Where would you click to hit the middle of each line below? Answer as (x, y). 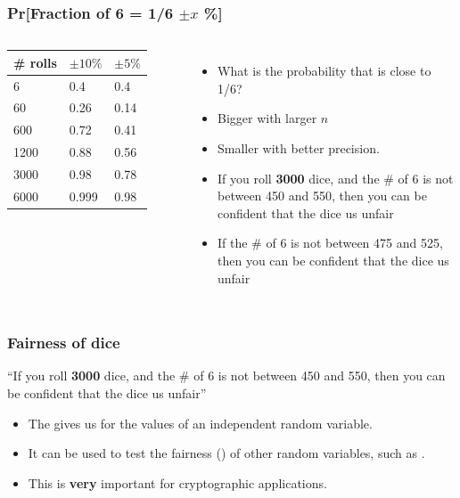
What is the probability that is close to (324, 71)
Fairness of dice (64, 343)
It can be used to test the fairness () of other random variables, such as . (226, 453)
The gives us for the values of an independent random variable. (200, 423)
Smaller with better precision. (299, 148)
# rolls (35, 62)
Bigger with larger (267, 118)
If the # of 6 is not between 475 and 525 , (330, 243)
